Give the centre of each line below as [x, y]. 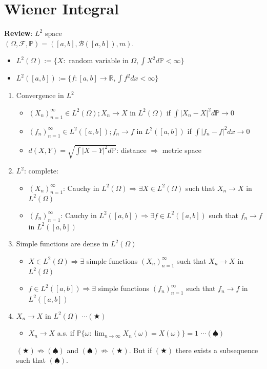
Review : [18, 33]
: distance [131, 150]
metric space [182, 150]
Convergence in [40, 95]
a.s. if [66, 333]
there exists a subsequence [217, 350]
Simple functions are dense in [62, 244]
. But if [140, 350]
